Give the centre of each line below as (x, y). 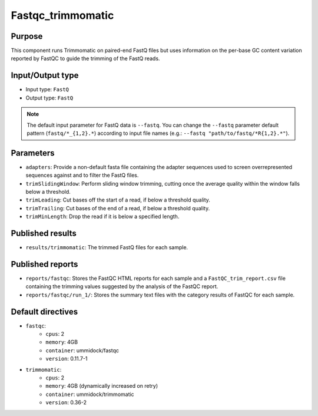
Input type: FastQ (47, 90)
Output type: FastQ (49, 98)
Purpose (27, 36)
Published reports (44, 264)
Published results (44, 233)
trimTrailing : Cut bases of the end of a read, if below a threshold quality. (118, 208)
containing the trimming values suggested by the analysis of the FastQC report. (122, 286)
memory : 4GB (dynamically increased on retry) (102, 386)
